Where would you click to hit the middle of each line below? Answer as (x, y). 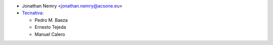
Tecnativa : (33, 13)
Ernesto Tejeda (50, 27)
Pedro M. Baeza (51, 20)
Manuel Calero (50, 34)
